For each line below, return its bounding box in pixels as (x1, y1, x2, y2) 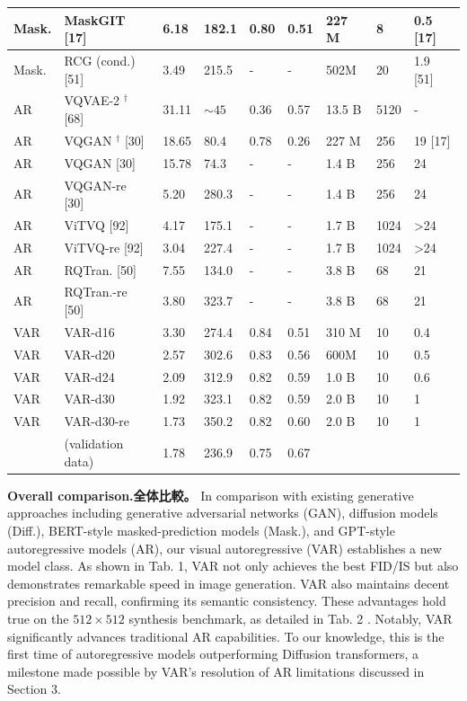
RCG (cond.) (64, 50, 136, 69)
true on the (7, 608, 69, 627)
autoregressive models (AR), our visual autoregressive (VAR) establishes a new (7, 538, 442, 557)
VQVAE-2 (64, 91, 120, 110)
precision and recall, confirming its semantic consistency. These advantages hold (7, 591, 446, 610)
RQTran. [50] (64, 260, 137, 279)
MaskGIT (64, 10, 126, 29)
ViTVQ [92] (64, 215, 129, 234)
